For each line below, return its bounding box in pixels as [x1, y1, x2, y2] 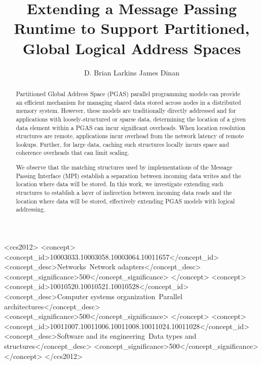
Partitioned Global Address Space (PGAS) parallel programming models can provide [16, 89, 240, 98]
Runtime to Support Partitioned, [14, 18, 250, 38]
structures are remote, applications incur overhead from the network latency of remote [16, 132, 244, 140]
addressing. [16, 205, 46, 214]
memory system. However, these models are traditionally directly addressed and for [16, 106, 236, 115]
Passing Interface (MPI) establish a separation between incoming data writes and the [16, 171, 241, 180]
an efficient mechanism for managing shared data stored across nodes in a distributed [16, 98, 241, 106]
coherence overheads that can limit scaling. [16, 148, 129, 157]
